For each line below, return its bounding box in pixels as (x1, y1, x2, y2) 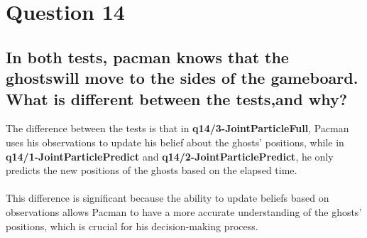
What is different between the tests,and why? (6, 87, 348, 109)
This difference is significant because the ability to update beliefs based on (6, 190, 329, 205)
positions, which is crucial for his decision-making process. (6, 218, 258, 233)
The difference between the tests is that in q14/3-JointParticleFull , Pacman (6, 121, 349, 136)
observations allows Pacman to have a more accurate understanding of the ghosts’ (6, 204, 362, 219)
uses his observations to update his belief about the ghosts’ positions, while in (6, 134, 344, 149)
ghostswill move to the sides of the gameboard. (6, 67, 358, 89)
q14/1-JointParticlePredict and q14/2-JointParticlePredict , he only (6, 148, 334, 163)
